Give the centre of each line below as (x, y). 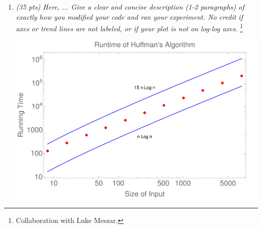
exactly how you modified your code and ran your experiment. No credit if (129, 16)
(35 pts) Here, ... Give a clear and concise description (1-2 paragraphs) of (130, 7)
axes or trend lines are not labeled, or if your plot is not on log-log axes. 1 (129, 27)
